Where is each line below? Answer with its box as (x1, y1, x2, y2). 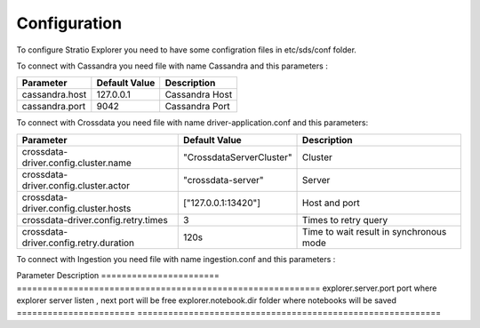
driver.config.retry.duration (21, 236, 135, 249)
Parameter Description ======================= (16, 270, 220, 281)
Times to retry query (302, 213, 388, 226)
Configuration (16, 13, 123, 33)
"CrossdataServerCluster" (182, 151, 292, 164)
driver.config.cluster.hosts (21, 202, 132, 214)
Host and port (302, 196, 360, 209)
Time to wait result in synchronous (302, 225, 447, 237)
